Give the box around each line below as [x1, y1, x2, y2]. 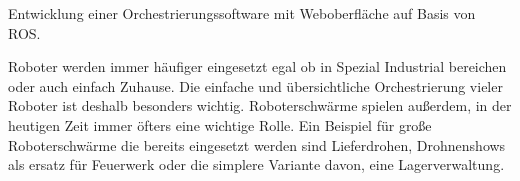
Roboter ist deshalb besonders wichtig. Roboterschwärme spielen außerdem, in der [8, 95, 512, 116]
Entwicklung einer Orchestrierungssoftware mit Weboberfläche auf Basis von [8, 3, 476, 23]
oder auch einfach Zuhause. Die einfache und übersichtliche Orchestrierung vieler [8, 75, 503, 96]
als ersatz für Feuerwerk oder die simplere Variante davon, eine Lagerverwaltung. [8, 154, 505, 175]
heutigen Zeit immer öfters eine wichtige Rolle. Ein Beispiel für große [8, 114, 432, 135]
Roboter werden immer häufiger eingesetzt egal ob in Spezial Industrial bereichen [8, 56, 507, 77]
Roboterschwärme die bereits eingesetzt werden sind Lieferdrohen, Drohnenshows [8, 134, 506, 155]
